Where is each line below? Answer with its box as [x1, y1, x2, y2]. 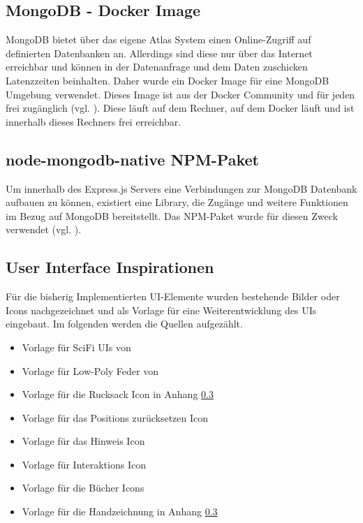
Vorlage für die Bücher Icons [22, 480, 145, 495]
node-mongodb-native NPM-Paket [6, 148, 259, 170]
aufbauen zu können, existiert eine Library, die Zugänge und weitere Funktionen [6, 195, 348, 209]
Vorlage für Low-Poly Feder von [22, 363, 158, 378]
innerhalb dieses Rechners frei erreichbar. [6, 114, 181, 128]
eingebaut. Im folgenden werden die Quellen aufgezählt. [6, 316, 243, 331]
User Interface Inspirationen [6, 256, 214, 278]
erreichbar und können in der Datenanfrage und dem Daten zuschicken [6, 59, 308, 74]
